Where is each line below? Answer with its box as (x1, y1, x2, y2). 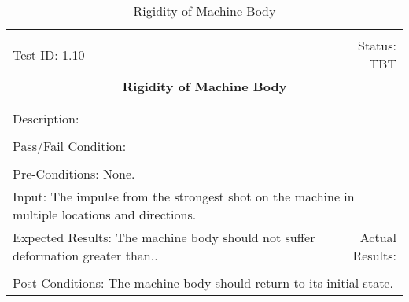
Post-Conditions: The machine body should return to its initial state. (13, 274, 393, 292)
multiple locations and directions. (13, 205, 197, 223)
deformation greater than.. (13, 246, 158, 264)
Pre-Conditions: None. (13, 164, 135, 182)
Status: (358, 36, 396, 54)
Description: (13, 109, 79, 127)
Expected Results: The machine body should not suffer (13, 228, 315, 246)
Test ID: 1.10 (13, 45, 85, 64)
